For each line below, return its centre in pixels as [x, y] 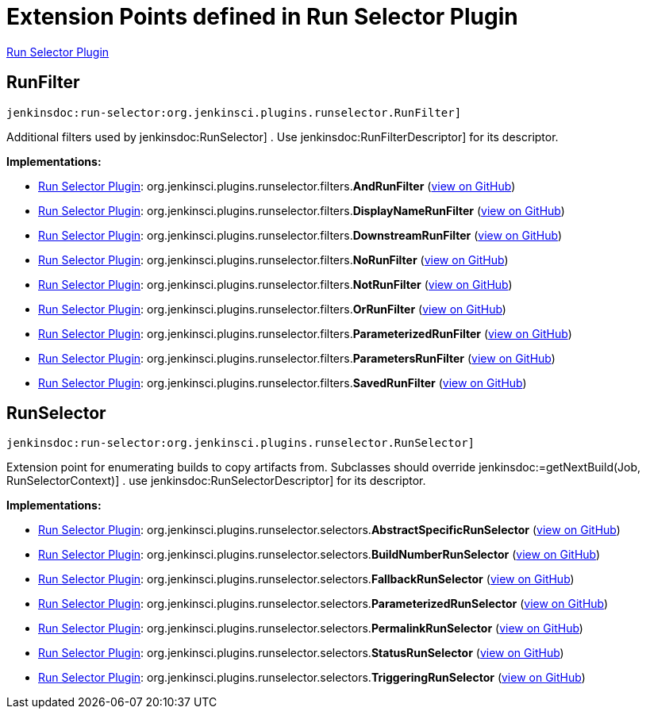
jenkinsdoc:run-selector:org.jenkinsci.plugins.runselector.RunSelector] [241, 443]
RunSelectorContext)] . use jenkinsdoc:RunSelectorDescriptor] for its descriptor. [216, 481]
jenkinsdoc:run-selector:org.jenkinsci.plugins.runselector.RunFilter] [234, 112]
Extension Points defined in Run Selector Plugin [262, 17]
